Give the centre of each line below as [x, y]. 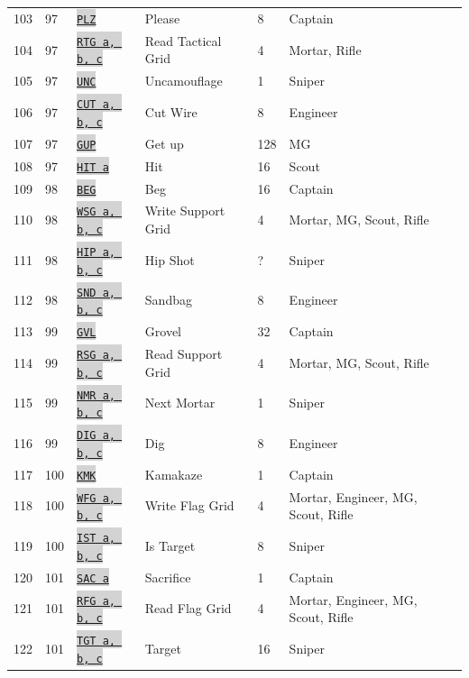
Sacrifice [168, 577]
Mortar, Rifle [325, 49]
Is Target [170, 546]
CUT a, [96, 105]
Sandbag [168, 300]
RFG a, [96, 601]
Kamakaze [174, 474]
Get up [164, 143]
